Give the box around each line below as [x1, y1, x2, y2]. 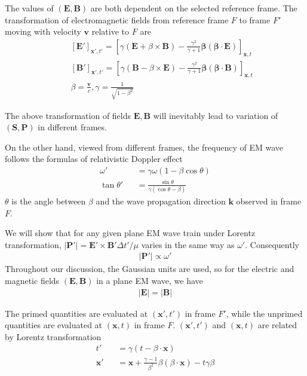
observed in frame [236, 194, 302, 207]
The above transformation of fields [5, 109, 131, 121]
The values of [5, 2, 54, 14]
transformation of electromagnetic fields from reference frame [5, 13, 229, 26]
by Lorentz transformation [5, 330, 102, 343]
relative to [91, 25, 130, 38]
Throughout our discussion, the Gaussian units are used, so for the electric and [5, 262, 294, 275]
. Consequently [245, 238, 299, 250]
